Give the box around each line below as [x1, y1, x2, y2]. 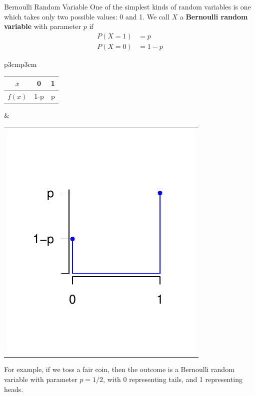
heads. [4, 384, 23, 394]
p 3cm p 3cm [4, 58, 37, 69]
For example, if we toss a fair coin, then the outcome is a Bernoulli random [4, 364, 234, 375]
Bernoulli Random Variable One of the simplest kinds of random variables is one [4, 1, 251, 11]
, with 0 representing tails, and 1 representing [103, 374, 242, 384]
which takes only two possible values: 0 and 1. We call [4, 11, 169, 21]
